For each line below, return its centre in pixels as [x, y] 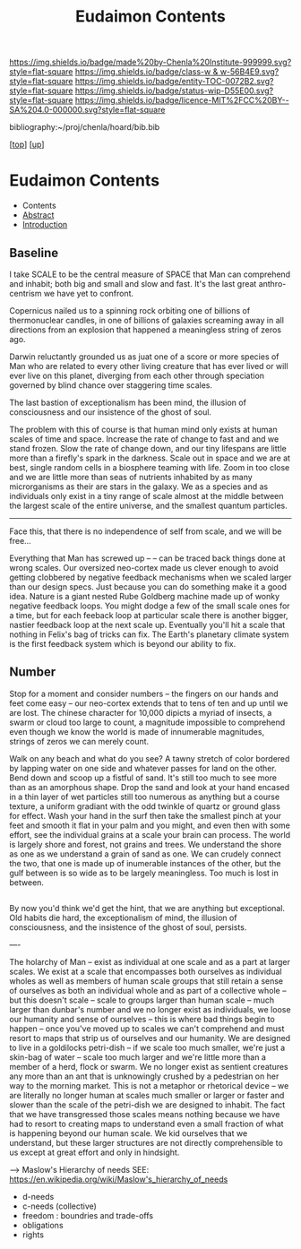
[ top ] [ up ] [27, 144]
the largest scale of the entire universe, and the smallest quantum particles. [149, 505]
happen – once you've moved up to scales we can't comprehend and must [147, 1029]
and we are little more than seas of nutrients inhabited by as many [131, 477]
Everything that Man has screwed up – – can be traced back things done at [147, 558]
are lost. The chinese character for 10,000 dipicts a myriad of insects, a [141, 712]
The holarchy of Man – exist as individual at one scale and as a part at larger [150, 962]
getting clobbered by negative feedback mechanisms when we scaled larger [150, 577]
